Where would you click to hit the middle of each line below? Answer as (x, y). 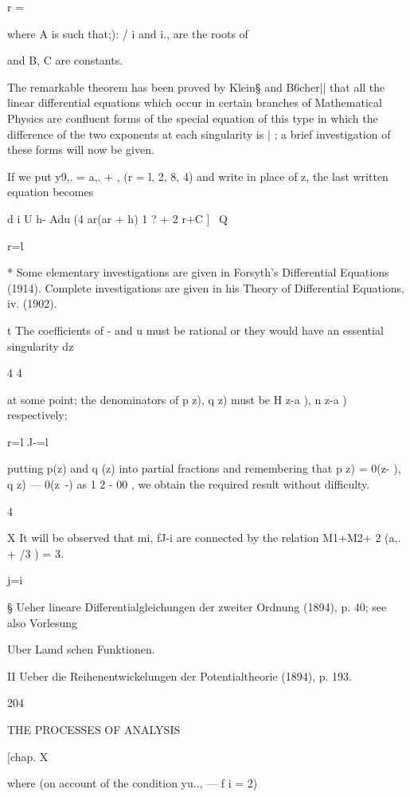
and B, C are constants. (65, 60)
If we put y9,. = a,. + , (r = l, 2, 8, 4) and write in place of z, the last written (198, 176)
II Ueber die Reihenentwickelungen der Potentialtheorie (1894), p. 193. (180, 675)
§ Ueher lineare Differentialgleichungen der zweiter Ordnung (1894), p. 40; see (197, 607)
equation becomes (51, 192)
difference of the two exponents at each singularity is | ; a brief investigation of (199, 133)
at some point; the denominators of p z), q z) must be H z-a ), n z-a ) (177, 399)
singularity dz (41, 345)
